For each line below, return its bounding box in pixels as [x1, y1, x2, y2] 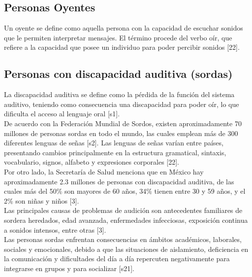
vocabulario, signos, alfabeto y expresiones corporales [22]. [4, 157, 180, 167]
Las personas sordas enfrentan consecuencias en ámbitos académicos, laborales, [4, 234, 242, 244]
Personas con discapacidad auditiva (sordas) [4, 66, 233, 81]
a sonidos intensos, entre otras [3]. [4, 224, 106, 235]
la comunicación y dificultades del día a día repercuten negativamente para [4, 253, 230, 264]
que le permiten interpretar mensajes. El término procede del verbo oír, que [4, 32, 232, 42]
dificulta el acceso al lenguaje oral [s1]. [4, 108, 120, 119]
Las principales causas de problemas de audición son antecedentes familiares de [4, 205, 243, 215]
